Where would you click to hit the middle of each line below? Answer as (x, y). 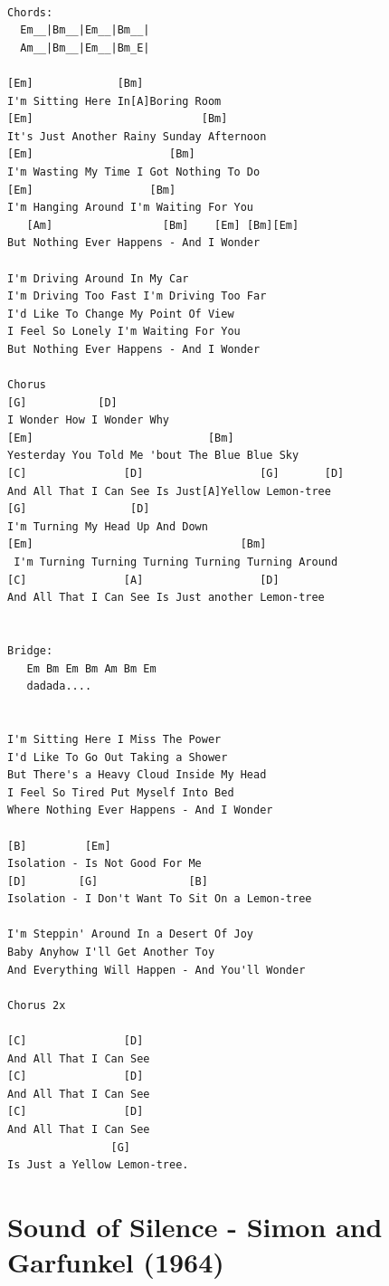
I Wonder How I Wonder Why (88, 420)
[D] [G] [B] (108, 881)
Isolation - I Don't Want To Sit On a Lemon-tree (160, 899)
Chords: (30, 12)
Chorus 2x (37, 1005)
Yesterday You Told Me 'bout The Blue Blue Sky (153, 456)
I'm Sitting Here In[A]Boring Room (114, 101)
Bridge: (30, 650)
